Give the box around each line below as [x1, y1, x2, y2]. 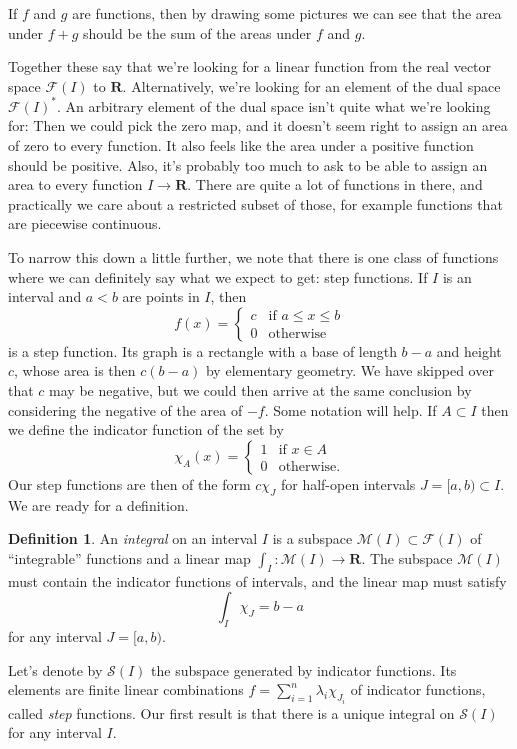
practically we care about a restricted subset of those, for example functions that [8, 193, 503, 214]
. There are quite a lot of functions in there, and [187, 174, 483, 195]
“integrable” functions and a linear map [8, 547, 251, 568]
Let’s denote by [8, 659, 103, 680]
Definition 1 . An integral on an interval [8, 528, 258, 549]
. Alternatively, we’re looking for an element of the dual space [122, 75, 501, 96]
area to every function [8, 174, 143, 195]
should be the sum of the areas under [83, 22, 312, 43]
